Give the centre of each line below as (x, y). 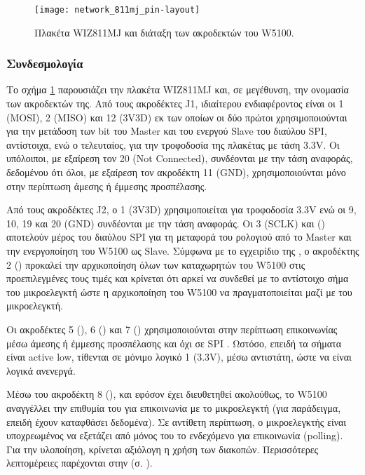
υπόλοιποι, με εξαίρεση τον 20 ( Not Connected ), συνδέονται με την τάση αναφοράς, (180, 158)
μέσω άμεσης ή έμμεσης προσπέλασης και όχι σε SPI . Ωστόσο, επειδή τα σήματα (174, 343)
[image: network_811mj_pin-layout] (117, 10)
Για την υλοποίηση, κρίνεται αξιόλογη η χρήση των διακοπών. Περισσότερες (163, 449)
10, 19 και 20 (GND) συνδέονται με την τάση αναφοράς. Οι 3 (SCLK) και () (166, 223)
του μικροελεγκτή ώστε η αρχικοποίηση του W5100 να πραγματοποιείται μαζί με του (179, 292)
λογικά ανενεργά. (41, 370)
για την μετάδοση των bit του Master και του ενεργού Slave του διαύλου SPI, (167, 131)
